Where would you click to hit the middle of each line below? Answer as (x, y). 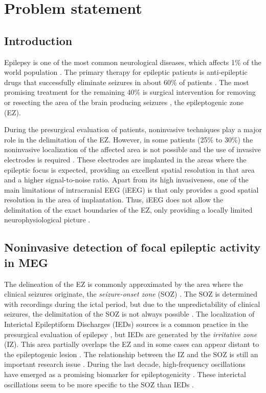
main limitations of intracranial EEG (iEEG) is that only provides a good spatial (131, 189)
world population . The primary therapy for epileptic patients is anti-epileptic (126, 72)
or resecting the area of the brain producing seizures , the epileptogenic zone (124, 102)
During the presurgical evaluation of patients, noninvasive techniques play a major (133, 129)
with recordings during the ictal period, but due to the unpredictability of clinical (132, 304)
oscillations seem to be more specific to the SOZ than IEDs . (99, 384)
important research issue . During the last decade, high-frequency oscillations (125, 364)
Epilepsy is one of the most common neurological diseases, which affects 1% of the (133, 62)
